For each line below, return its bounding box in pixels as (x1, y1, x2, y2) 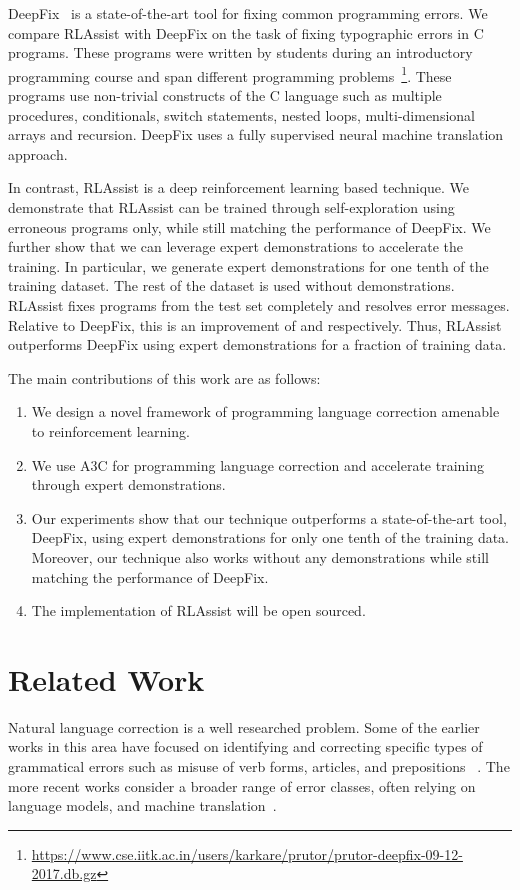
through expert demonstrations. (31, 474, 226, 495)
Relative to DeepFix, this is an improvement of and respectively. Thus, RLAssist (8, 314, 502, 335)
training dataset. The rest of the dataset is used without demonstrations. (8, 275, 455, 296)
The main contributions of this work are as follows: (8, 367, 321, 388)
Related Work (8, 658, 205, 699)
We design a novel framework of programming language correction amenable (31, 401, 500, 422)
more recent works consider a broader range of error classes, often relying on (8, 775, 476, 796)
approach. (8, 143, 68, 164)
